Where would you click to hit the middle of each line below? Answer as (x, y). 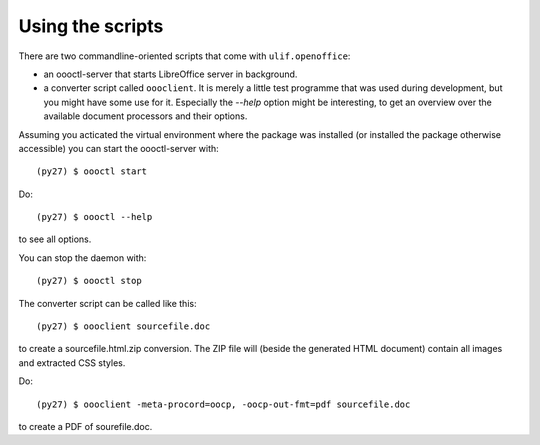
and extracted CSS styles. (72, 362)
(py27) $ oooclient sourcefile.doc (123, 326)
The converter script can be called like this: (107, 303)
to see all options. (55, 239)
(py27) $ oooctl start (92, 171)
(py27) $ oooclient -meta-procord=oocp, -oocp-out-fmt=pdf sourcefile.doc (223, 404)
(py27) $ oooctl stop (89, 281)
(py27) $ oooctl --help (94, 217)
